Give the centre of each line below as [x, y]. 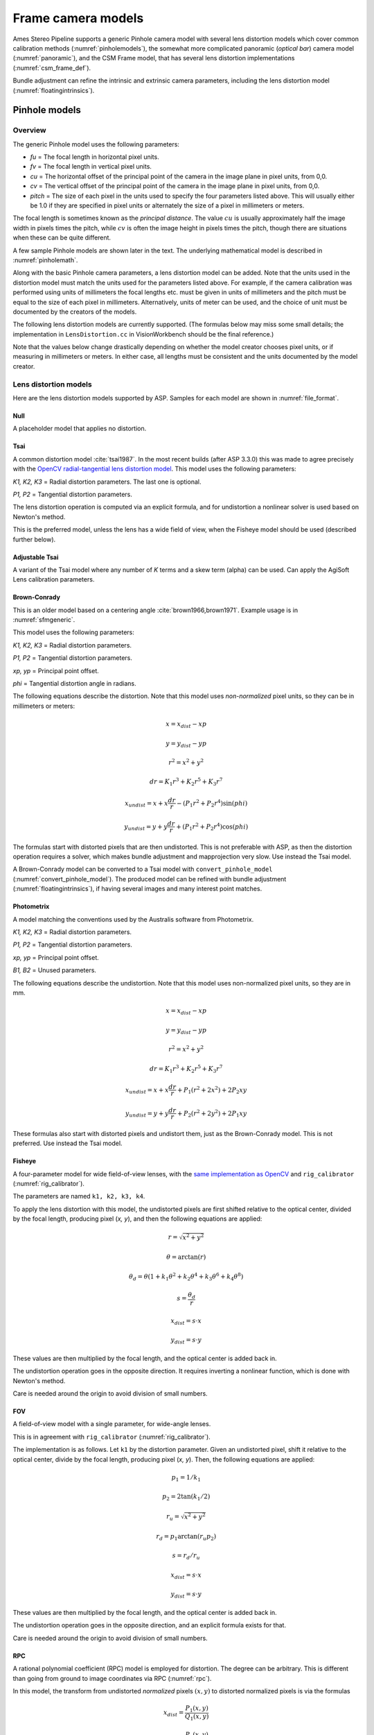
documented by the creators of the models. [75, 312]
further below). [34, 539]
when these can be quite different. [62, 238]
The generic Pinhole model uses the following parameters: [96, 144]
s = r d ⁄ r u [186, 1557]
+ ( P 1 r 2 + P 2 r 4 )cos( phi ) [212, 827]
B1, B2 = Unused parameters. [55, 970]
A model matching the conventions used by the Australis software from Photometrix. [133, 919]
